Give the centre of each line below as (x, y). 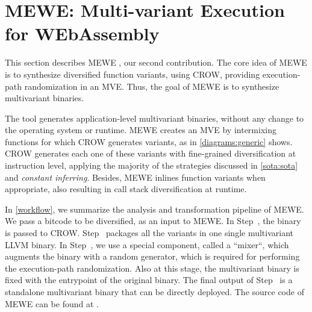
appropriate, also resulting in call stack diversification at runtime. (126, 189)
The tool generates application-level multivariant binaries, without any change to (154, 118)
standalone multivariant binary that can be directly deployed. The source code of (154, 292)
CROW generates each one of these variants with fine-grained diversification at (151, 153)
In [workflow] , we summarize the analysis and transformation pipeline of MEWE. (154, 209)
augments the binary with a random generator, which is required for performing (152, 256)
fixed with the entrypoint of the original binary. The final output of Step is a (149, 280)
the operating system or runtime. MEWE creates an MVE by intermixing (141, 130)
